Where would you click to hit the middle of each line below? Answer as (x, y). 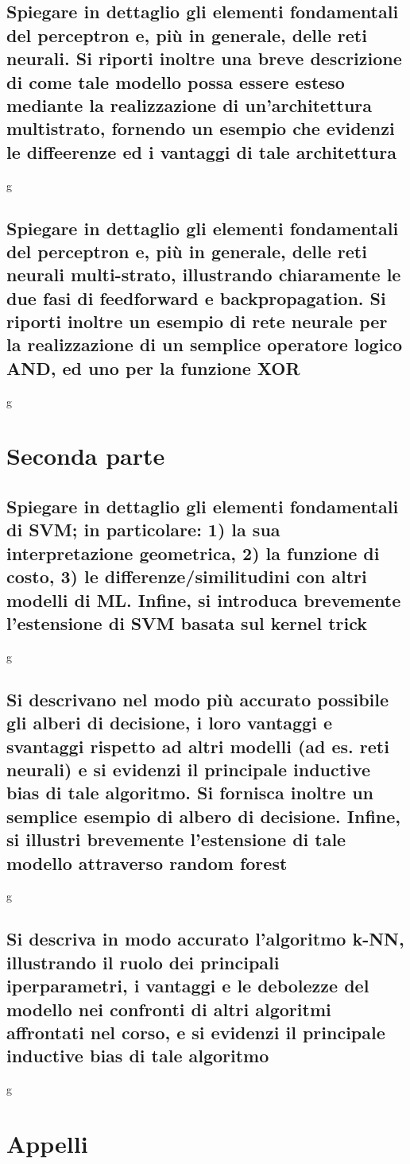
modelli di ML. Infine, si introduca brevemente (204, 599)
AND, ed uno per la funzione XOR (153, 367)
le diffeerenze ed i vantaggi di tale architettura (201, 151)
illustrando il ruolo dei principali (143, 962)
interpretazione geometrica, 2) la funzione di (193, 553)
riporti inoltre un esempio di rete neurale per (197, 321)
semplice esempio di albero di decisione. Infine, (204, 816)
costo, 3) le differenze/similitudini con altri (187, 576)
